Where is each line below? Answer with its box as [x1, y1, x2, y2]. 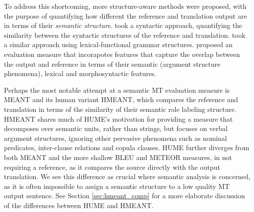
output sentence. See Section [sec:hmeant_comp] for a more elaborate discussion [4, 190, 245, 201]
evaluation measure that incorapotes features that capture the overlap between [4, 49, 240, 59]
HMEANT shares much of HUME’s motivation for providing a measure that [4, 113, 233, 124]
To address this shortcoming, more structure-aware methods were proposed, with [4, 1, 247, 11]
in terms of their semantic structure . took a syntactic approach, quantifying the [4, 20, 242, 30]
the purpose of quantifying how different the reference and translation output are [4, 10, 247, 21]
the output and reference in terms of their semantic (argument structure [4, 58, 221, 69]
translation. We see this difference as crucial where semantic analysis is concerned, [4, 171, 251, 182]
